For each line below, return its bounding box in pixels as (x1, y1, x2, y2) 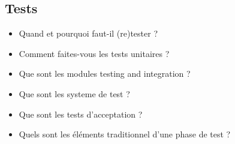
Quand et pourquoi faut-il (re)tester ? (19, 27, 158, 40)
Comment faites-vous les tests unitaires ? (19, 47, 170, 59)
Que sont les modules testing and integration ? (19, 67, 191, 80)
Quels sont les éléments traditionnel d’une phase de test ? (19, 128, 231, 140)
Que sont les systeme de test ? (19, 87, 130, 100)
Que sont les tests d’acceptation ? (19, 107, 143, 120)
